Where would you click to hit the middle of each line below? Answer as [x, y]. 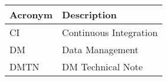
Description [89, 14]
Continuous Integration [110, 32]
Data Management [100, 49]
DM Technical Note [102, 67]
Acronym [31, 14]
